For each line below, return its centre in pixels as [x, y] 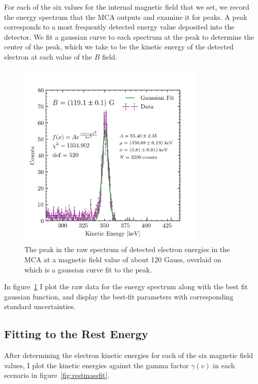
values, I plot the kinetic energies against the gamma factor [96, 365]
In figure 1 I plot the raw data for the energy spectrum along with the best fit [126, 286]
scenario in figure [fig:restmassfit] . [57, 375]
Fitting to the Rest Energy [76, 334]
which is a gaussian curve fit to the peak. [88, 269]
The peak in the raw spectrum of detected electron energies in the [127, 249]
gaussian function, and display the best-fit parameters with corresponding [119, 296]
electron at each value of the [48, 56]
